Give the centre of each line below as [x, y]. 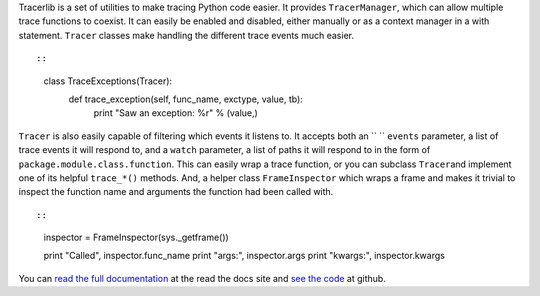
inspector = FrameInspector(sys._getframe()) [136, 237]
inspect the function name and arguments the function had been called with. [176, 192]
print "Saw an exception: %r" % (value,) [176, 113]
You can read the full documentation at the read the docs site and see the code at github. [202, 278]
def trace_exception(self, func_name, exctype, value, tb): [186, 99]
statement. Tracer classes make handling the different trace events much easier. [186, 35]
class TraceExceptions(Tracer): [108, 81]
